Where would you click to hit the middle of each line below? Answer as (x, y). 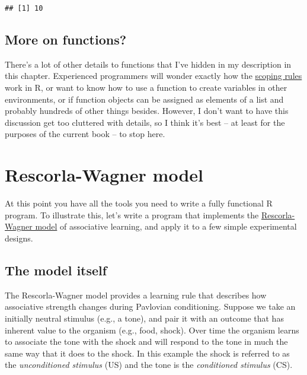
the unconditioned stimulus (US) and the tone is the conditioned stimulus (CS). (149, 365)
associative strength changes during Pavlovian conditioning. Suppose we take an (150, 306)
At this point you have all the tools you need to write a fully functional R (139, 203)
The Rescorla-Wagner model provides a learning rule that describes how (136, 295)
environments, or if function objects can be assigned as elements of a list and (144, 99)
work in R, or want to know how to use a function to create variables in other (146, 88)
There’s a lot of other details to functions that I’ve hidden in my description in (148, 64)
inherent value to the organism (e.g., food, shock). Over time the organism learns (152, 330)
